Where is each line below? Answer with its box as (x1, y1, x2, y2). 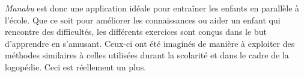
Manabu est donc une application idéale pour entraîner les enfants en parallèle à (5, 2, 300, 14)
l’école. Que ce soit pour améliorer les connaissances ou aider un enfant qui (5, 13, 281, 26)
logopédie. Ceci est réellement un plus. (5, 60, 147, 73)
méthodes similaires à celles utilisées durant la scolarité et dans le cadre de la (5, 49, 289, 61)
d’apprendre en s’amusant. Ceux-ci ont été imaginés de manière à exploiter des (5, 37, 295, 49)
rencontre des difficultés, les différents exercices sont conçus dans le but (5, 25, 267, 38)
